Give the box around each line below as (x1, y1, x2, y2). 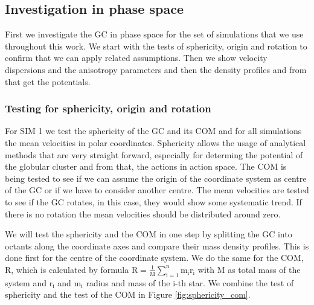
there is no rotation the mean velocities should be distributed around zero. (5, 207, 281, 220)
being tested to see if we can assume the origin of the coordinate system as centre (5, 172, 307, 184)
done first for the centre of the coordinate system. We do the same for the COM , (5, 251, 304, 264)
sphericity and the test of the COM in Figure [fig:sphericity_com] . (5, 288, 251, 301)
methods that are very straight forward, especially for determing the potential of (5, 148, 303, 161)
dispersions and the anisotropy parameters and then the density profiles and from (5, 63, 307, 75)
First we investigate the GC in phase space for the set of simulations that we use (5, 28, 304, 40)
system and (5, 276, 46, 289)
